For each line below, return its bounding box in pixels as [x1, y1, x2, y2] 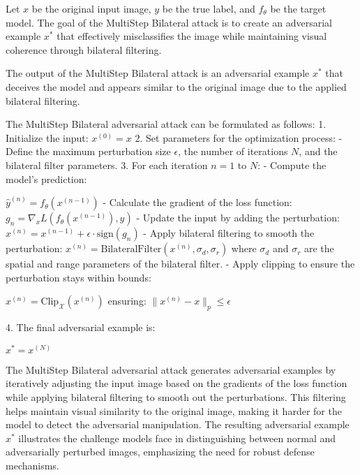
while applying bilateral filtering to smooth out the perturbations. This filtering [6, 389, 346, 404]
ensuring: [107, 293, 147, 308]
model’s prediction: [6, 171, 87, 186]
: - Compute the [257, 157, 327, 172]
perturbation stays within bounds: [6, 270, 151, 284]
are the [304, 241, 334, 256]
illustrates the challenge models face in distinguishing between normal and [18, 430, 336, 445]
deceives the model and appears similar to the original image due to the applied [6, 79, 347, 94]
